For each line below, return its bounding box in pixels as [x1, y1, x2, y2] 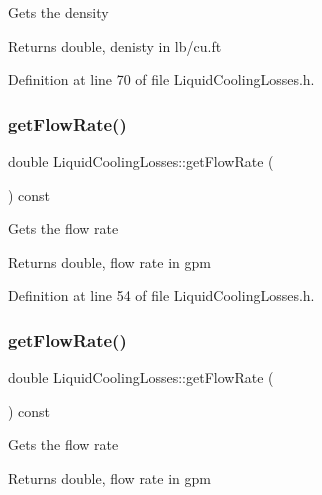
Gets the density [8, 2, 109, 22]
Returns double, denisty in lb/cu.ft [8, 35, 222, 56]
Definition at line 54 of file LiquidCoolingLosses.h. [8, 285, 315, 306]
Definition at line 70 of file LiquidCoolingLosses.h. [8, 69, 315, 90]
